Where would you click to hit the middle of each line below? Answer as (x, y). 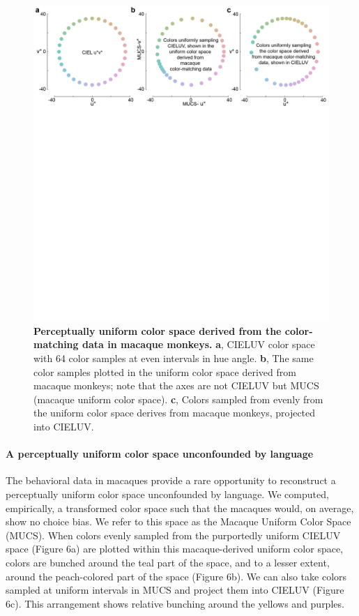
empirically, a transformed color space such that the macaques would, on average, (180, 508)
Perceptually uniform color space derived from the (158, 330)
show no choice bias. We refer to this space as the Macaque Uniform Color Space (178, 521)
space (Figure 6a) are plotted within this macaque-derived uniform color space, (175, 549)
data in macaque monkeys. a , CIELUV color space (198, 344)
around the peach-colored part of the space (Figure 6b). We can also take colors (176, 576)
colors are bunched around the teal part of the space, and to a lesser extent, (168, 562)
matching (56, 344)
